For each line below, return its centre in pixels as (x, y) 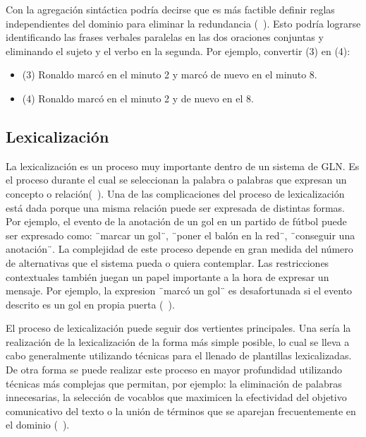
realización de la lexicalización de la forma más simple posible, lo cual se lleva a (178, 341)
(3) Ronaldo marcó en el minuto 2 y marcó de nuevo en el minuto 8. (170, 74)
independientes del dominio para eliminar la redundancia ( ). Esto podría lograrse (183, 23)
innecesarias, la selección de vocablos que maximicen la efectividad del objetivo (176, 397)
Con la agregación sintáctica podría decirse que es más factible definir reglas (170, 9)
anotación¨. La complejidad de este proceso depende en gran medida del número (179, 249)
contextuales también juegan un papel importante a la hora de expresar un (167, 276)
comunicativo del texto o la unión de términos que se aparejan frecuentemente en (181, 411)
